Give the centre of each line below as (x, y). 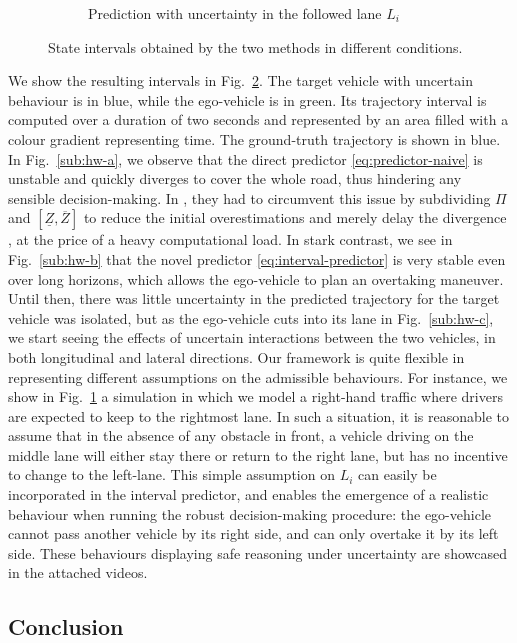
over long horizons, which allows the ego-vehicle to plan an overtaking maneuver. (256, 278)
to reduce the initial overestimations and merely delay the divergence (295, 217)
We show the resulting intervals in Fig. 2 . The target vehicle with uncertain (240, 80)
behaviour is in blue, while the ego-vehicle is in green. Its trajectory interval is (247, 99)
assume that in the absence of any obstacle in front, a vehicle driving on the (241, 435)
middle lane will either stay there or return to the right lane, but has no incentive (258, 454)
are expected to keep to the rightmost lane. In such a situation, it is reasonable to (258, 415)
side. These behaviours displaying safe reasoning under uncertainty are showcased (257, 552)
